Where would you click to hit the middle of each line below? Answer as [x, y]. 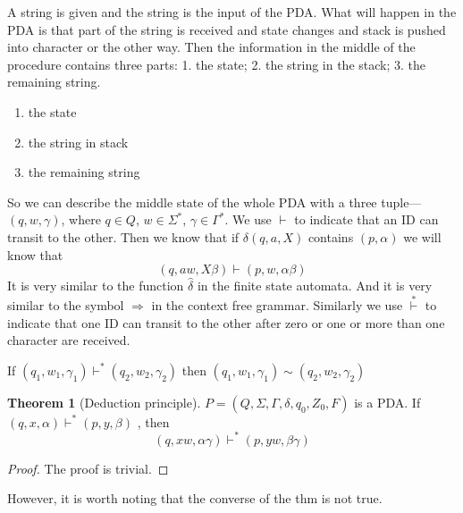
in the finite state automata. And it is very [315, 286]
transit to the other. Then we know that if [123, 236]
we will [422, 236]
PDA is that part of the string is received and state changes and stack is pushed [227, 29]
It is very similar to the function [96, 286]
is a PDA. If [387, 402]
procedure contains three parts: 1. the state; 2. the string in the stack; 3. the [217, 64]
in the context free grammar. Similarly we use [277, 304]
